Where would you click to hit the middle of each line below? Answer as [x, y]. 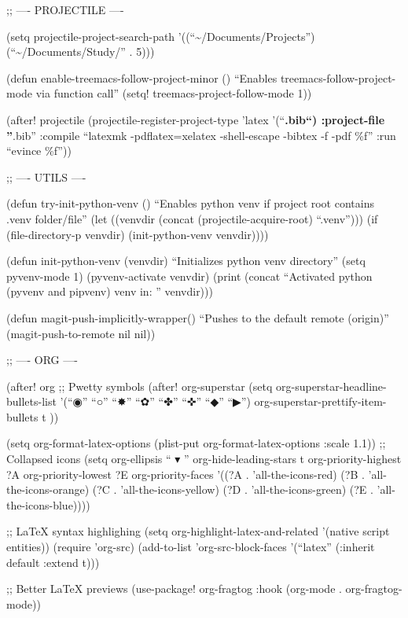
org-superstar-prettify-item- [320, 401]
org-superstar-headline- [331, 386]
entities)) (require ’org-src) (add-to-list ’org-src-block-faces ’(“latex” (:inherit [191, 547]
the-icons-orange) [48, 489]
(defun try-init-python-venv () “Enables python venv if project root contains [190, 203]
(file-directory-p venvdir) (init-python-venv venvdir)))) [138, 234]
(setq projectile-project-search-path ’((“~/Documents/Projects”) [161, 36]
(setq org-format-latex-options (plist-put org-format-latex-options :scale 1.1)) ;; [196, 443]
